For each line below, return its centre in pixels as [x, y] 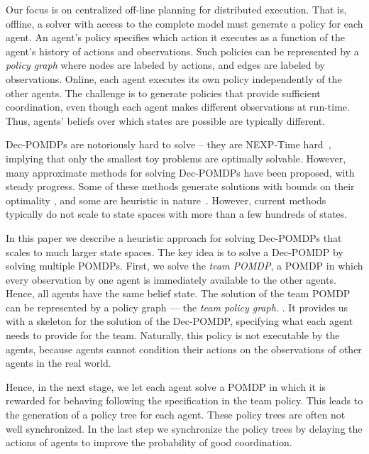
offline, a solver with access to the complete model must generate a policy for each [184, 23]
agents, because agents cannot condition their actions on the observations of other [184, 349]
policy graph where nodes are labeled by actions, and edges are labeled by [165, 65]
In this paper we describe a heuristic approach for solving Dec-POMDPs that [174, 237]
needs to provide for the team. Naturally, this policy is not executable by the [173, 335]
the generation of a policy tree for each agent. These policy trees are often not [176, 415]
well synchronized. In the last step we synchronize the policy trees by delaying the [184, 428]
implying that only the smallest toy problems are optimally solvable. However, [176, 158]
